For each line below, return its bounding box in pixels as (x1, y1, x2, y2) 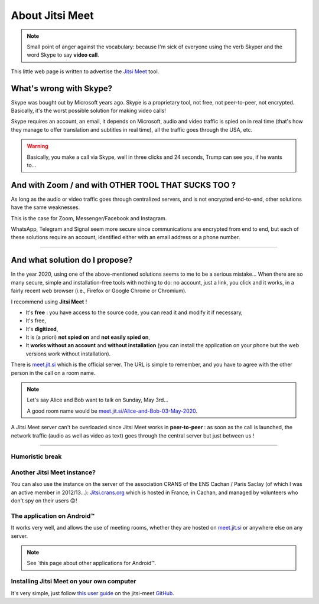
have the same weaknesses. (11, 204, 80, 211)
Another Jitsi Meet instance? (11, 468, 96, 476)
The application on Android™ (11, 511, 95, 520)
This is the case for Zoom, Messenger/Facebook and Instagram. (11, 214, 167, 221)
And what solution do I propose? (11, 255, 133, 265)
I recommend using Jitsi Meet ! (11, 298, 87, 305)
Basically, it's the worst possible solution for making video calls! (11, 107, 167, 115)
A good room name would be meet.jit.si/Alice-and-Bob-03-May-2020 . (27, 407, 198, 414)
